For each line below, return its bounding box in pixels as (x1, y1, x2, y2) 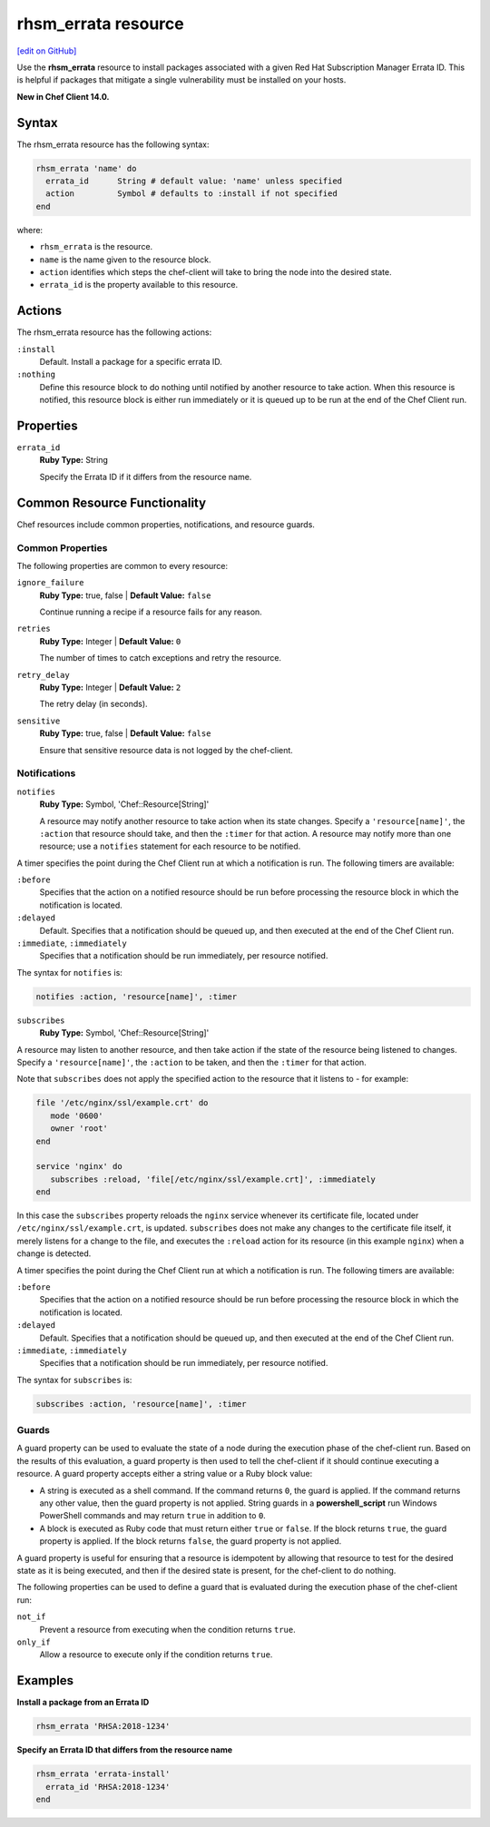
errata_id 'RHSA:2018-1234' (45, 1782, 171, 1792)
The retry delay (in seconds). (39, 699, 149, 710)
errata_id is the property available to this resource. (39, 280, 239, 290)
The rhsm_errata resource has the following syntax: (16, 139, 210, 150)
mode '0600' (50, 1110, 103, 1121)
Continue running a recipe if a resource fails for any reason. (39, 606, 262, 617)
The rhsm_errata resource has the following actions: (16, 327, 212, 338)
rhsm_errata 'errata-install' (35, 1769, 171, 1779)
